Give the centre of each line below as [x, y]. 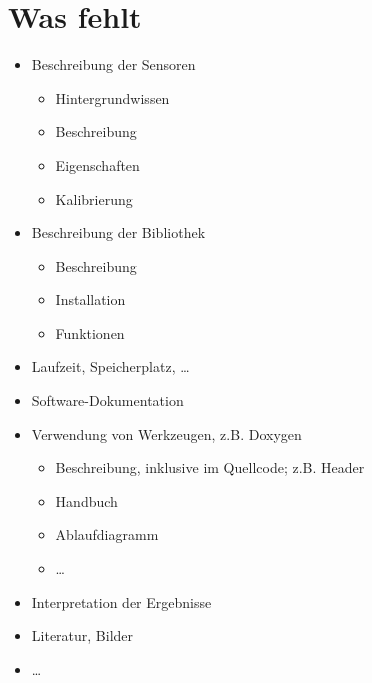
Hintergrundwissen [112, 97]
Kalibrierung [94, 198]
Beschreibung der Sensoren [113, 64]
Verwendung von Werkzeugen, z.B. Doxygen [166, 433]
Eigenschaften [97, 164]
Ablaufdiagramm [107, 534]
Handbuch [86, 500]
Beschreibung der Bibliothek [118, 232]
